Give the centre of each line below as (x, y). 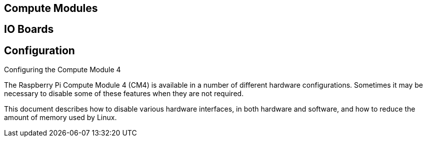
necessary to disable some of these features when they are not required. (124, 94)
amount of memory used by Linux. (60, 118)
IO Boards (29, 29)
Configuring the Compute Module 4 (62, 70)
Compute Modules (51, 8)
